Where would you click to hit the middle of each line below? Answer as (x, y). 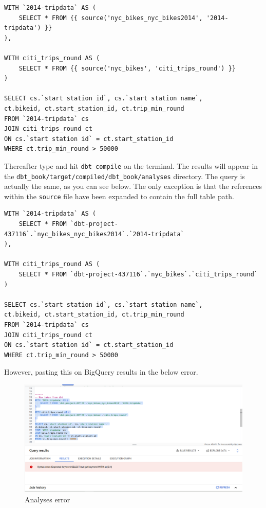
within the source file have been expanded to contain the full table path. (119, 196)
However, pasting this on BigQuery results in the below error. (101, 372)
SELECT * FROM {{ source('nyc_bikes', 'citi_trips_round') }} (127, 68)
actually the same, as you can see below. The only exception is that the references (133, 186)
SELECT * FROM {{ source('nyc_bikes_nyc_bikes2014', (111, 18)
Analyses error (47, 499)
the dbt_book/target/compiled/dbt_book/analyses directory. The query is (125, 176)
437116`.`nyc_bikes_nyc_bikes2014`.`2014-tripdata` (94, 234)
